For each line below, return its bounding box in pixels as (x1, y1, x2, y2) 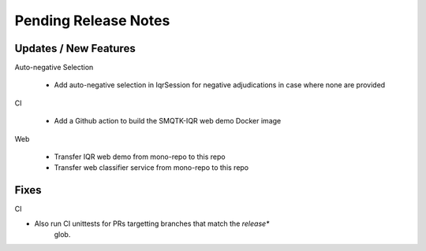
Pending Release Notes (14, 12, 170, 29)
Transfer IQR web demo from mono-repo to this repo (54, 152, 226, 161)
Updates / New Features (14, 42, 136, 55)
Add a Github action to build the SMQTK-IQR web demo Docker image (54, 116, 282, 126)
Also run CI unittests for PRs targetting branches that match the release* (34, 219, 270, 228)
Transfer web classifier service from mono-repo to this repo (54, 163, 249, 172)
